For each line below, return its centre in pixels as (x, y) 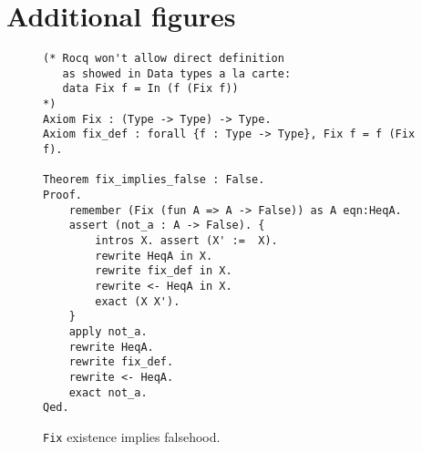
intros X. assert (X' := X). (186, 241)
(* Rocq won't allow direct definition (164, 59)
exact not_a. (108, 392)
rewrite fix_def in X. (164, 271)
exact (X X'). (138, 301)
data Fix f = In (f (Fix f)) (150, 89)
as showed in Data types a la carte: (177, 73)
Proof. (62, 195)
